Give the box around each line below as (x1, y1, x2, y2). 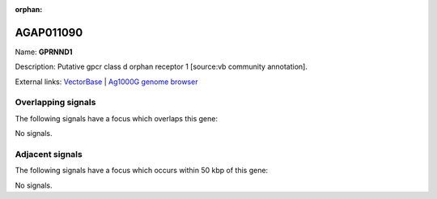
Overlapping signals (15, 97, 96, 108)
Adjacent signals (15, 148, 83, 159)
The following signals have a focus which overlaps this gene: (15, 113, 218, 123)
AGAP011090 (15, 25, 83, 40)
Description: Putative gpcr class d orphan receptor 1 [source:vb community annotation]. (15, 61, 308, 72)
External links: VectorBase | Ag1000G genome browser (15, 77, 198, 87)
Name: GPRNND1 (15, 47, 73, 57)
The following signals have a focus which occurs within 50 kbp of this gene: (15, 166, 269, 176)
